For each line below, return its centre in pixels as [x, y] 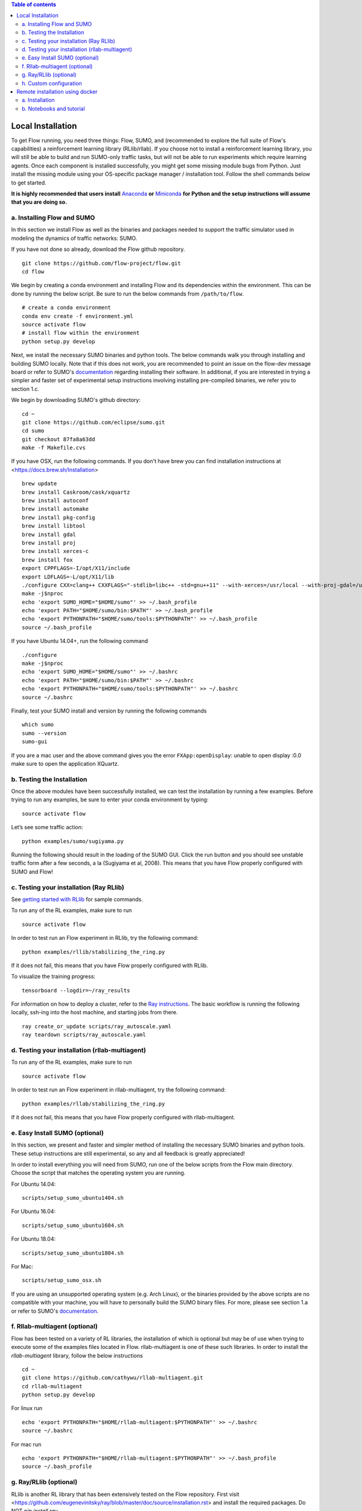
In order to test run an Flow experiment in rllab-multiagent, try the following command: [119, 1090]
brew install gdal [49, 534]
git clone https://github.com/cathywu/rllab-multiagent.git [113, 1378]
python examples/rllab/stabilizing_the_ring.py [94, 1104]
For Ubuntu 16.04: [33, 1211]
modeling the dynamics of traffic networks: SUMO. [74, 238]
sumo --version [44, 733]
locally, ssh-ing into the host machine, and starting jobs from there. [94, 1012]
